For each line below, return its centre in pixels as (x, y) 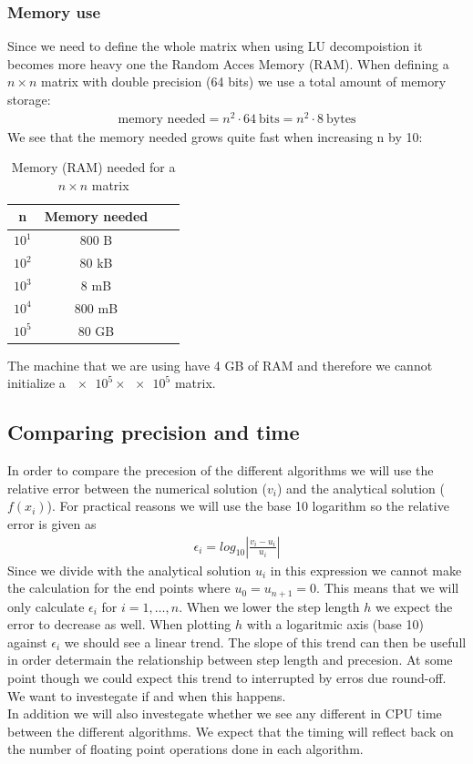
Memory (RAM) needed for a (93, 167)
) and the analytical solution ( (360, 488)
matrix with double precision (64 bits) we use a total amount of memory (244, 81)
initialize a (36, 383)
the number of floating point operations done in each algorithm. (185, 749)
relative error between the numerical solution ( (137, 488)
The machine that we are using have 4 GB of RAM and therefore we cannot (220, 365)
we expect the (414, 606)
